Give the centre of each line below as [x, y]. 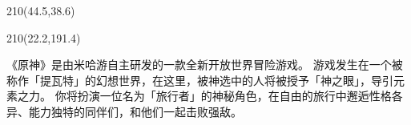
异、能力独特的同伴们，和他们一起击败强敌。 [124, 111]
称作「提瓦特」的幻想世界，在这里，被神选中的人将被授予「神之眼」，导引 [200, 80]
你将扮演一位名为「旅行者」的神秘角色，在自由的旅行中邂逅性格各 [229, 96]
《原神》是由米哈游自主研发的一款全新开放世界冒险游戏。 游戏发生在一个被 [205, 65]
